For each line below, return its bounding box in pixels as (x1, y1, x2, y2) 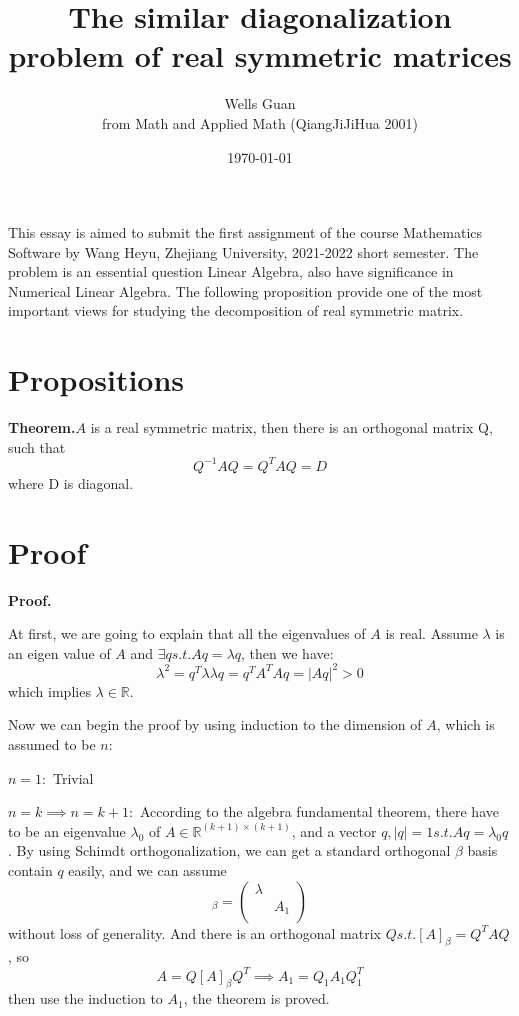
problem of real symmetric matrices (8, 35, 512, 76)
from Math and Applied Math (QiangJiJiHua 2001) (102, 112, 418, 133)
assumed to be (8, 734, 96, 755)
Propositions (8, 359, 185, 400)
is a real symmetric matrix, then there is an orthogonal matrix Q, (90, 417, 493, 438)
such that (8, 436, 66, 457)
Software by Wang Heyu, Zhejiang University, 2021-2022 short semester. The (8, 241, 479, 262)
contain (8, 860, 53, 881)
